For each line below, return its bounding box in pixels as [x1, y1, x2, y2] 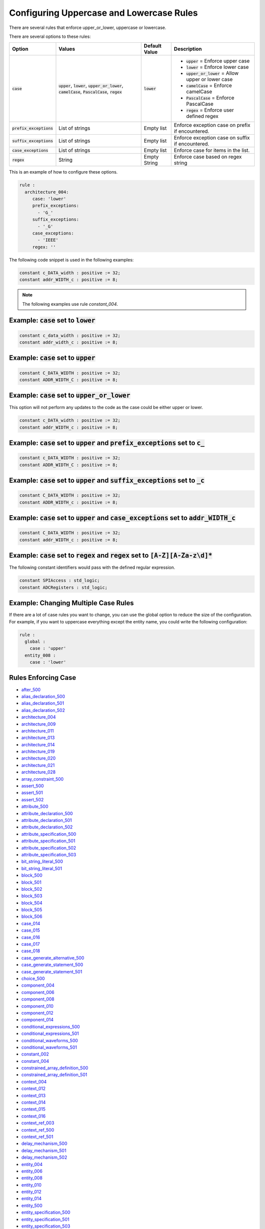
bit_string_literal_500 [21, 858, 63, 865]
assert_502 [21, 796, 44, 802]
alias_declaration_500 [21, 693, 65, 699]
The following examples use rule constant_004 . [22, 301, 118, 307]
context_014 [21, 1099, 46, 1106]
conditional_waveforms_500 [21, 1037, 78, 1043]
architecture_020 [21, 755, 56, 761]
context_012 [21, 1085, 46, 1091]
